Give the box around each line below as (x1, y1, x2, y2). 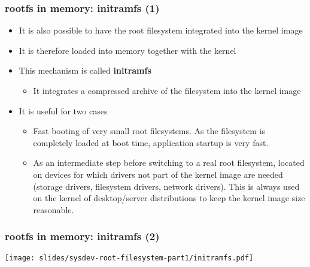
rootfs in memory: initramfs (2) (5, 229, 160, 244)
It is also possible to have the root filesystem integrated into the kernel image (19, 24, 303, 37)
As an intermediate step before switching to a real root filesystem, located (33, 156, 305, 169)
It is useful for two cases (19, 104, 108, 117)
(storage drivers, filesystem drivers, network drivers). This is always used (33, 180, 300, 192)
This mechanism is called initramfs (19, 64, 151, 77)
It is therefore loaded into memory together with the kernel (19, 44, 236, 56)
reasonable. (33, 203, 74, 216)
